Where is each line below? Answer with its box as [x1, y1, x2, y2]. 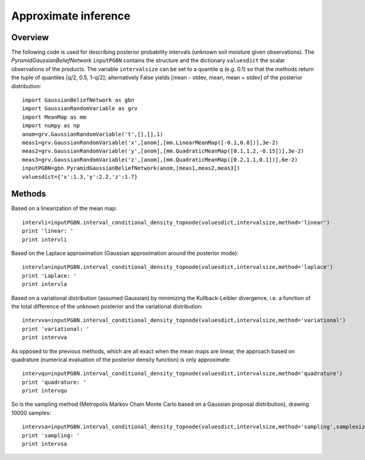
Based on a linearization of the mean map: [11, 204, 117, 212]
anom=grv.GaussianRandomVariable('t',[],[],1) [22, 131, 164, 138]
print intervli [22, 236, 68, 243]
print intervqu [22, 387, 68, 394]
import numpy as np [22, 122, 80, 129]
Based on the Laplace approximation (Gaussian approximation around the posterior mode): [11, 249, 239, 257]
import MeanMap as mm [22, 113, 86, 120]
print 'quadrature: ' [22, 378, 86, 386]
